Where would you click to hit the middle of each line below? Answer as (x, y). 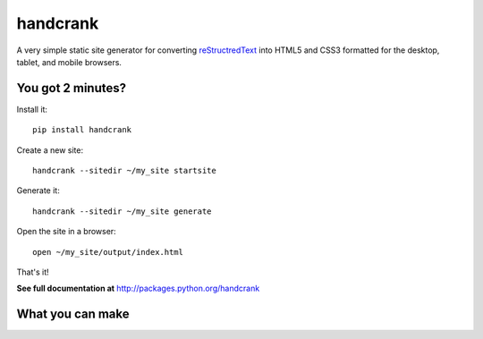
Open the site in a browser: (66, 232)
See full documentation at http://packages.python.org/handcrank (138, 288)
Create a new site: (50, 150)
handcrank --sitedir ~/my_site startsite (124, 171)
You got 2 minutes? (72, 88)
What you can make (73, 314)
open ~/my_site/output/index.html (108, 252)
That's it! (33, 272)
